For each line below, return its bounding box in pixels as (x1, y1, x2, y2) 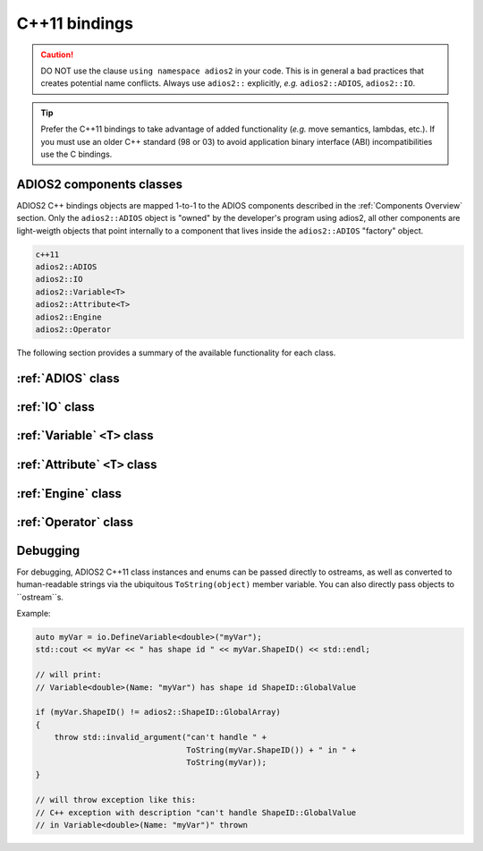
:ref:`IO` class (16, 399, 96, 414)
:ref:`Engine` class (16, 486, 123, 501)
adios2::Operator (35, 324, 112, 335)
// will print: (35, 669, 102, 680)
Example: (16, 608, 51, 619)
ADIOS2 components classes (16, 176, 183, 191)
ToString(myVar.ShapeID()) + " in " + (186, 745, 357, 755)
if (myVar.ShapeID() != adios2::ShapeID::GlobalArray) (35, 707, 281, 718)
